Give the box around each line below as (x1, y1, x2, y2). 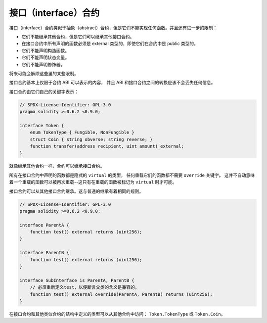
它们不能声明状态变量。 (21, 54, 69, 60)
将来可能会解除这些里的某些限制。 (9, 70, 79, 76)
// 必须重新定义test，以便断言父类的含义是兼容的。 (30, 284, 139, 290)
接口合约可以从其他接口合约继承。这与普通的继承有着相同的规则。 (9, 188, 143, 194)
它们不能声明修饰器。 (21, 61, 65, 67)
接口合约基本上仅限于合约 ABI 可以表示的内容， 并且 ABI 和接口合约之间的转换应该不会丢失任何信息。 (9, 80, 216, 86)
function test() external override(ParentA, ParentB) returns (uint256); (30, 291, 213, 297)
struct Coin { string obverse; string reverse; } (30, 137, 153, 142)
